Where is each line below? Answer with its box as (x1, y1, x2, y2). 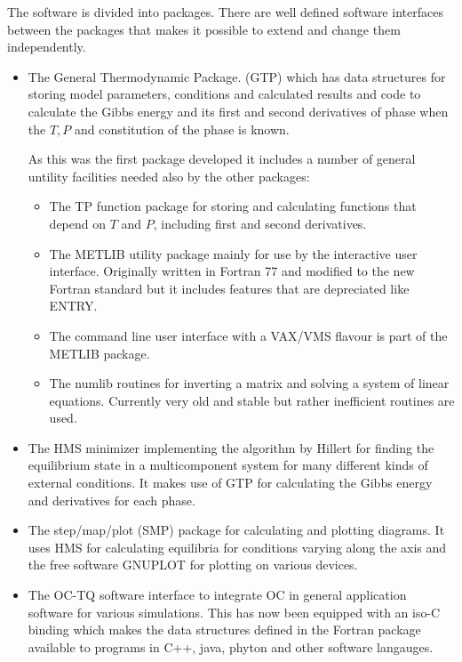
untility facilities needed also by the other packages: (28, 166, 310, 185)
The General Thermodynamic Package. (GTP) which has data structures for (28, 67, 446, 85)
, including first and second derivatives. (153, 214, 367, 232)
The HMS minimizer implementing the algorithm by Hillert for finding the (28, 438, 434, 456)
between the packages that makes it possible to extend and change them (7, 20, 401, 38)
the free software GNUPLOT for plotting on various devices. (28, 555, 358, 574)
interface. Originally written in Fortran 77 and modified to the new (49, 262, 415, 280)
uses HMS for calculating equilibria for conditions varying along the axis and (28, 537, 447, 556)
